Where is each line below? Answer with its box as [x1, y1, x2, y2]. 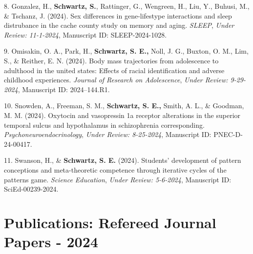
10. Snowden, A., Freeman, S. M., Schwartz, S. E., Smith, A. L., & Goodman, [4, 100, 244, 111]
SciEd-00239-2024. [4, 184, 59, 194]
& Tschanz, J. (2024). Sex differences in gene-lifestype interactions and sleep [4, 10, 232, 20]
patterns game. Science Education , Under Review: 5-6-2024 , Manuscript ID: [4, 174, 232, 184]
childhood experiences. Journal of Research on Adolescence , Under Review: [4, 75, 228, 85]
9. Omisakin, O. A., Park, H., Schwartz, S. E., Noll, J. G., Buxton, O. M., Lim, [4, 46, 249, 56]
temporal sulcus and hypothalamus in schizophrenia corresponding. [4, 119, 205, 130]
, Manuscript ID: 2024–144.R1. [18, 84, 110, 94]
